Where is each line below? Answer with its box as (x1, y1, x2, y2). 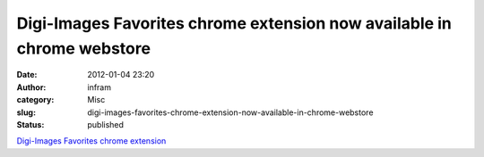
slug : (16, 107, 36, 118)
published (87, 119, 125, 129)
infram (87, 81, 112, 93)
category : (16, 95, 55, 105)
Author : (16, 81, 47, 93)
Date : (16, 70, 38, 80)
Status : (16, 119, 45, 129)
